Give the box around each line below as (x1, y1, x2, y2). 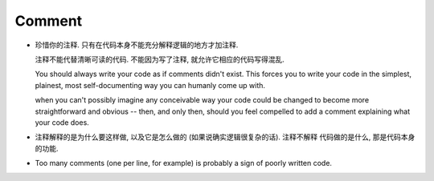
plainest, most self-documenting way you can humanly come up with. (35, 80, 265, 90)
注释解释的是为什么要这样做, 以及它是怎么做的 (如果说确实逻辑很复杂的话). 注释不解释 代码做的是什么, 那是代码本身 (35, 132, 416, 142)
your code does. (35, 117, 90, 127)
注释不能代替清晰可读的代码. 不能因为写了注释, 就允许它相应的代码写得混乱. (35, 54, 285, 64)
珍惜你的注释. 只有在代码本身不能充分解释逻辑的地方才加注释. (35, 40, 239, 50)
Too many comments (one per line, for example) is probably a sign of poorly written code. (35, 159, 333, 168)
